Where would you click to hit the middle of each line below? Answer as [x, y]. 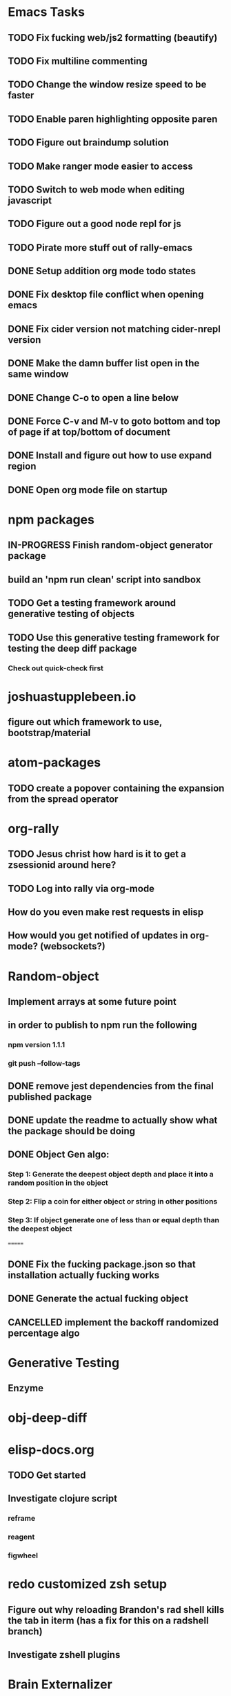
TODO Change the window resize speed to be [107, 85]
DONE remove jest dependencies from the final [111, 1086]
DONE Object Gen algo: [59, 1155]
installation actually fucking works [84, 1275]
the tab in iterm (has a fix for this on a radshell [108, 1620]
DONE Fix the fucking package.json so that [102, 1264]
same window [38, 374]
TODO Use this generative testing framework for [114, 637]
